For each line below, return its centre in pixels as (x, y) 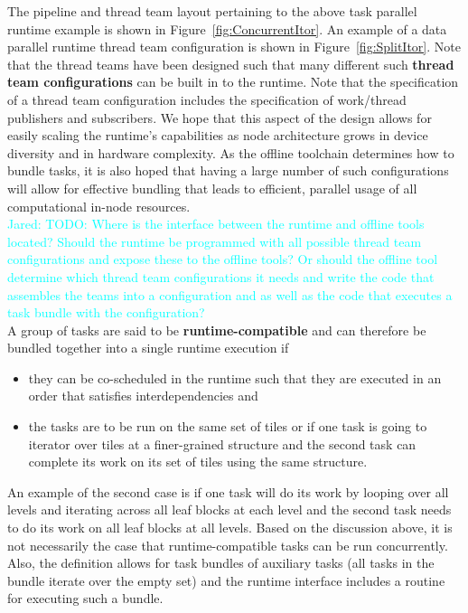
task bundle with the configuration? (106, 312)
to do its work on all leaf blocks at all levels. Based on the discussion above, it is (230, 528)
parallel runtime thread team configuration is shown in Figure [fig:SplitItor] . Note (234, 47)
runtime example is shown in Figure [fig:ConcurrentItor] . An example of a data (227, 28)
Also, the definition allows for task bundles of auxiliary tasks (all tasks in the (221, 563)
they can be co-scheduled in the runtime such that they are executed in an (235, 377)
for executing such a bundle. (85, 598)
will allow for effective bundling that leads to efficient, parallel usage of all (212, 188)
